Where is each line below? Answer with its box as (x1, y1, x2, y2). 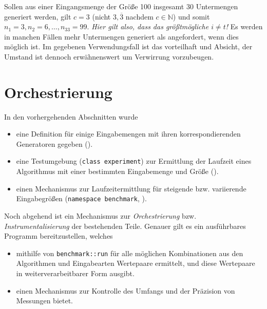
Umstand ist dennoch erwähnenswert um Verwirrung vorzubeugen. (4, 51, 214, 62)
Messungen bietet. (16, 295, 73, 306)
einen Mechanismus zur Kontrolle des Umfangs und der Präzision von (16, 285, 235, 296)
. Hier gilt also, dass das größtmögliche (87, 21, 209, 32)
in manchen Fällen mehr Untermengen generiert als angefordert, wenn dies (4, 31, 239, 42)
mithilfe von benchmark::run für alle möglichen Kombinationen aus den (16, 247, 243, 258)
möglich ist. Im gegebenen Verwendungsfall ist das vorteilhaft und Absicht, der (4, 41, 253, 52)
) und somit (173, 11, 210, 22)
